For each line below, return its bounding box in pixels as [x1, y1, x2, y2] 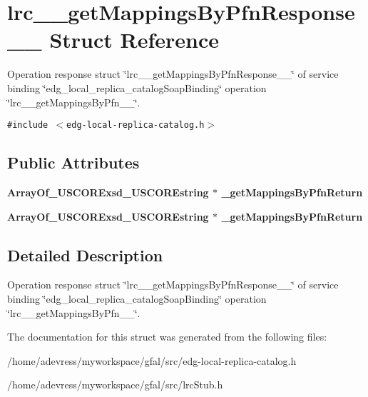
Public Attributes [7, 151, 140, 174]
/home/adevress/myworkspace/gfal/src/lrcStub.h [7, 377, 223, 392]
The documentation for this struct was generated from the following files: [7, 329, 327, 344]
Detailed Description [7, 243, 163, 266]
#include [7, 120, 48, 131]
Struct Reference [49, 25, 219, 54]
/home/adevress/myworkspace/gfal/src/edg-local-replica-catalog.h [7, 353, 297, 368]
